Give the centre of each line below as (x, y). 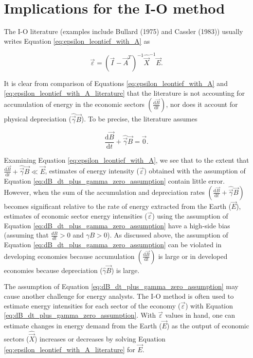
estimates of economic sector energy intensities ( (76, 216)
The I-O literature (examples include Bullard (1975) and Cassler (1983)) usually (124, 31)
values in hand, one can (200, 315)
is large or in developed (193, 256)
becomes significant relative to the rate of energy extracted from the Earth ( (118, 206)
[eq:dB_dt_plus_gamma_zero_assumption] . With (80, 315)
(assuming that (26, 235)
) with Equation (209, 305)
